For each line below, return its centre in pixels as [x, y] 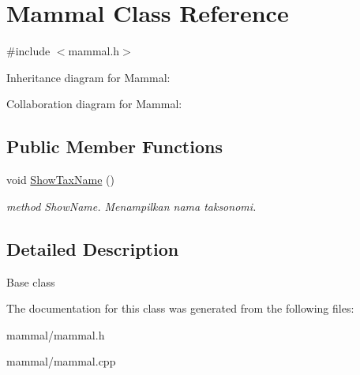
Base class [31, 281]
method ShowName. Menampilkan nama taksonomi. [131, 206]
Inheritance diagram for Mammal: [88, 77]
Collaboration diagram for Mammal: [94, 104]
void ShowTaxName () [60, 180]
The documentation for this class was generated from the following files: [180, 308]
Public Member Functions [114, 146]
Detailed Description [93, 248]
